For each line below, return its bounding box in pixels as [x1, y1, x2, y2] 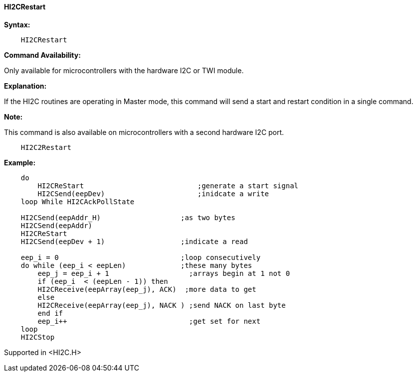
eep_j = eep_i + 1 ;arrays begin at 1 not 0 [37, 269, 290, 277]
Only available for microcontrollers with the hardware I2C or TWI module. [4, 66, 244, 75]
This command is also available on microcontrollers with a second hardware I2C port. [4, 127, 284, 136]
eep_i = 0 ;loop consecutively [20, 253, 261, 261]
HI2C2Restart [20, 143, 71, 151]
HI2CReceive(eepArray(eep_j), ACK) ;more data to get [37, 285, 256, 293]
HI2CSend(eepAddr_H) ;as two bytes [20, 213, 235, 222]
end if [37, 309, 63, 317]
